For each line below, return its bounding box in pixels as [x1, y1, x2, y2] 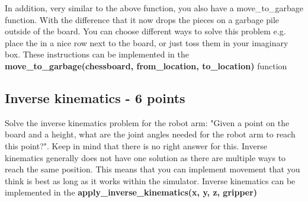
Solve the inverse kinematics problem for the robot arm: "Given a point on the [5, 116, 290, 129]
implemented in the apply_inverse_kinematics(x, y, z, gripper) [5, 186, 258, 198]
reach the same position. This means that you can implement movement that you [5, 163, 300, 175]
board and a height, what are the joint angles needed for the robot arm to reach [5, 128, 296, 140]
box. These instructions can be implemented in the [5, 48, 189, 60]
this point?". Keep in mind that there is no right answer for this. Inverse [5, 139, 267, 152]
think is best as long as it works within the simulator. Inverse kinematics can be [5, 174, 296, 187]
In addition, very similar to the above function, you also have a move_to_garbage [5, 2, 303, 14]
